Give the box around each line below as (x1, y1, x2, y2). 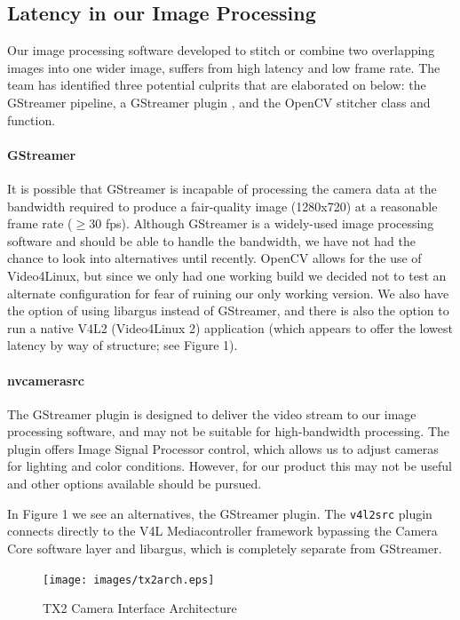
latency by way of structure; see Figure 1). (7, 336, 238, 354)
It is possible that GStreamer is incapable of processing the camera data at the (7, 179, 437, 197)
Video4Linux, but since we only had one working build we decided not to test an (7, 266, 447, 284)
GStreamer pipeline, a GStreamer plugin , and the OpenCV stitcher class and (7, 92, 431, 111)
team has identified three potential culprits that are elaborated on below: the (7, 76, 426, 94)
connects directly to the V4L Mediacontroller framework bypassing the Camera (7, 521, 438, 540)
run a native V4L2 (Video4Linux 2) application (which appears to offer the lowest (7, 318, 453, 337)
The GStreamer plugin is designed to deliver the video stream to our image (7, 404, 416, 423)
